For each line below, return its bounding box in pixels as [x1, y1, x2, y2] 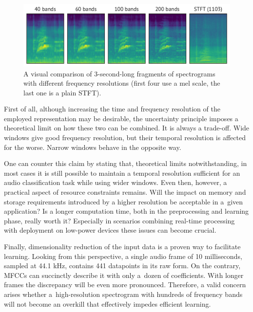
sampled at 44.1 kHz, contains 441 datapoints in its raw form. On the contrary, [4, 260, 241, 271]
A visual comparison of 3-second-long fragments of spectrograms [23, 68, 215, 78]
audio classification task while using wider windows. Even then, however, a [4, 177, 227, 187]
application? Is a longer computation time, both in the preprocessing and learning [4, 206, 249, 216]
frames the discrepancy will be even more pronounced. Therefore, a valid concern [4, 279, 246, 290]
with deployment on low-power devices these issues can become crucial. [4, 225, 216, 235]
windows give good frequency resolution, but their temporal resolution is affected [4, 132, 246, 143]
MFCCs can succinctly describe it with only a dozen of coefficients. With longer [4, 270, 244, 280]
